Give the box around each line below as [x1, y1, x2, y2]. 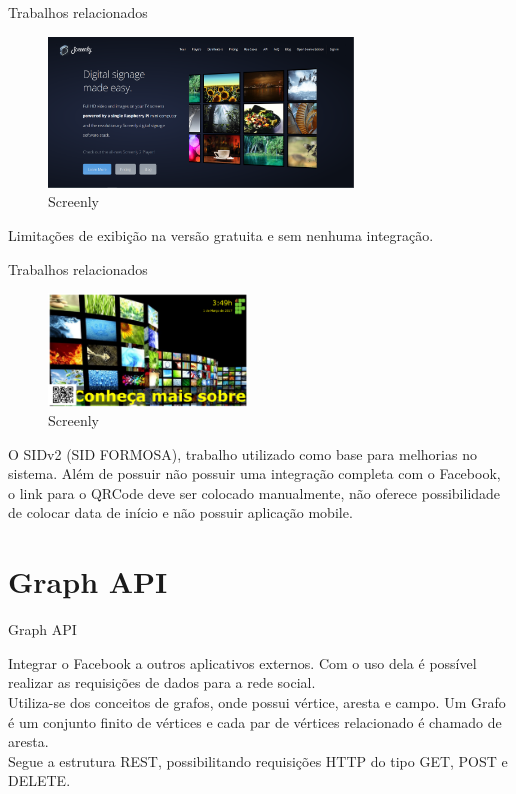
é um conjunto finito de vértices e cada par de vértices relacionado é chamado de [8, 711, 502, 732]
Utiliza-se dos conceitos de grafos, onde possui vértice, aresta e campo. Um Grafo [8, 691, 506, 712]
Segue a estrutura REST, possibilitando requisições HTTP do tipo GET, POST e [8, 750, 508, 771]
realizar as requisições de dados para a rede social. [8, 672, 316, 693]
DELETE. [8, 770, 71, 791]
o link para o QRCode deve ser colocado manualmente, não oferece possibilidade [8, 482, 501, 503]
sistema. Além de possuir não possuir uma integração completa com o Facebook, [8, 463, 501, 484]
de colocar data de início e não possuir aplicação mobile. [8, 502, 353, 523]
